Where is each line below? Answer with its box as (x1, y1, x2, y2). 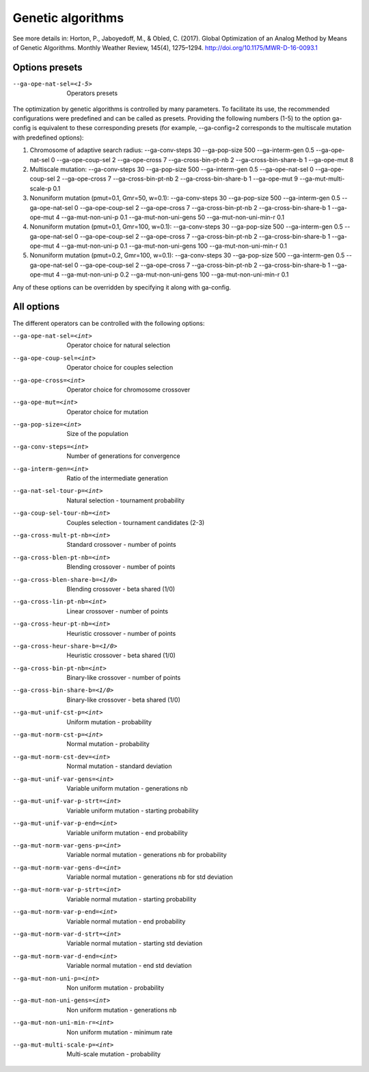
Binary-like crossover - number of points (66, 674, 181, 682)
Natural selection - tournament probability (66, 496, 184, 505)
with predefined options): (12, 133, 84, 142)
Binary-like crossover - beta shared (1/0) (66, 695, 181, 704)
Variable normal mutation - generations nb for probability (66, 851, 227, 859)
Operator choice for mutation (66, 407, 148, 416)
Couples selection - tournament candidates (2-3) (66, 518, 205, 526)
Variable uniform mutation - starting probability (66, 806, 199, 815)
